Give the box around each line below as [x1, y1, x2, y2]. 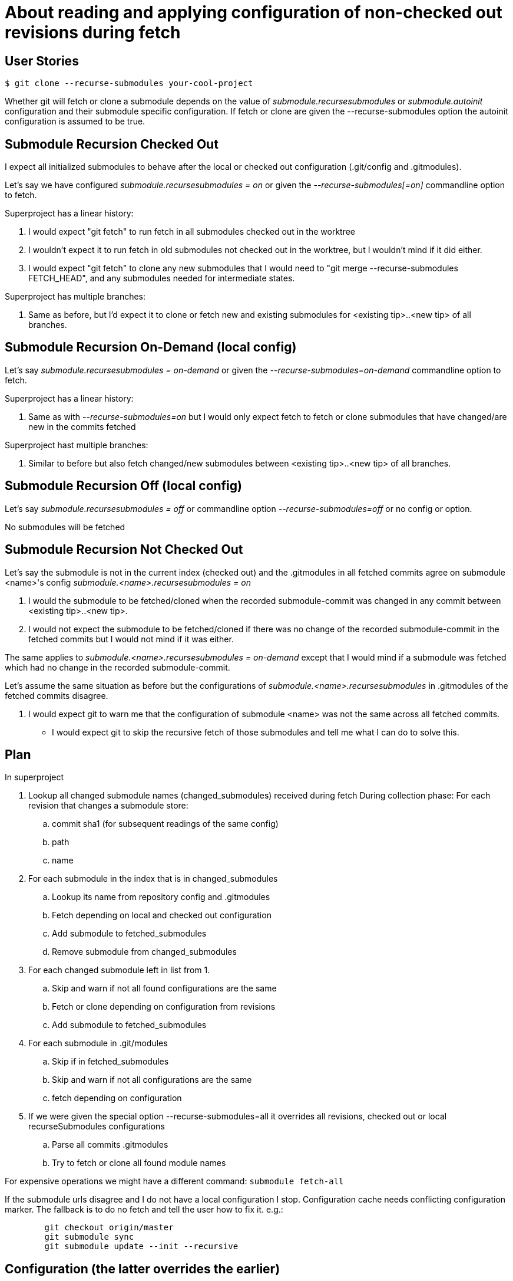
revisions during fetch [5, 22, 181, 42]
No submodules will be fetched [5, 521, 125, 532]
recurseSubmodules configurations [28, 1121, 165, 1132]
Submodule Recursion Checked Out [5, 136, 219, 152]
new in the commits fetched [28, 421, 136, 432]
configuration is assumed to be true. [5, 116, 145, 127]
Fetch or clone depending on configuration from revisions [52, 1001, 276, 1012]
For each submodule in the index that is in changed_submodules [28, 873, 278, 884]
